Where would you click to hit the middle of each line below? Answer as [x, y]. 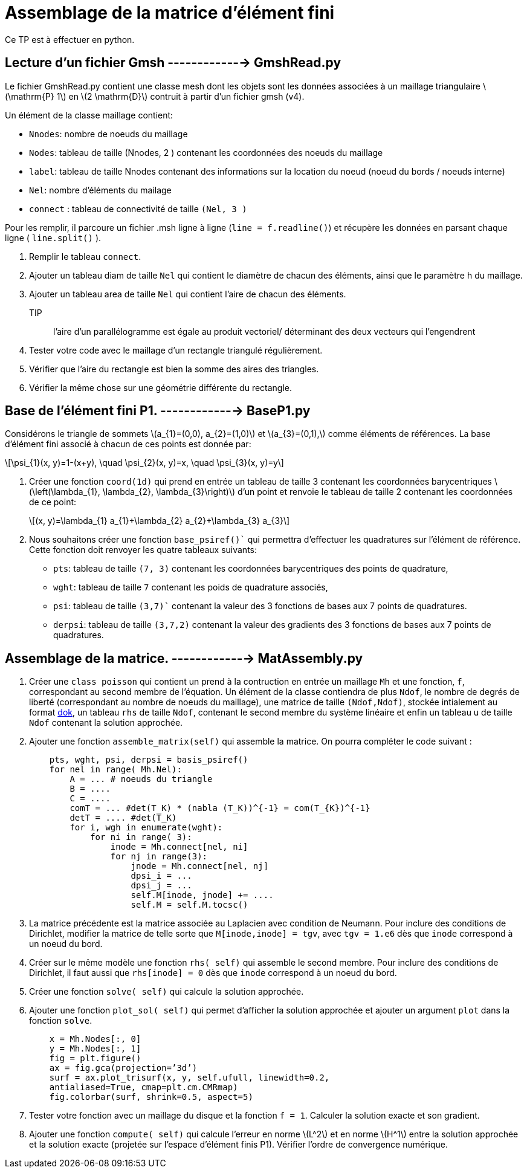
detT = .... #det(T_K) [123, 818]
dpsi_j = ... [161, 886]
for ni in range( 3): [141, 837]
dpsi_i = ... [161, 876]
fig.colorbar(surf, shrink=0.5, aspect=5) [151, 1097]
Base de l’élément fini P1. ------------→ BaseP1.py [158, 411]
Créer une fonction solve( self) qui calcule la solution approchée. [167, 992]
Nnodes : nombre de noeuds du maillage [108, 134]
